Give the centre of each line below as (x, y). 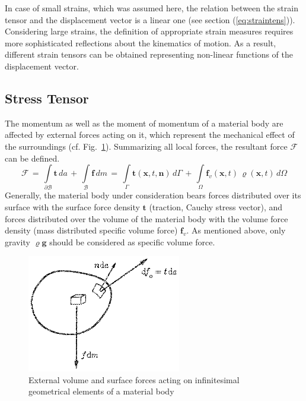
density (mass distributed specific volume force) (91, 230)
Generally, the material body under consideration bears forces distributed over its (153, 195)
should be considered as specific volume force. (132, 241)
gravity (17, 241)
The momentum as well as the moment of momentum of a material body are (144, 123)
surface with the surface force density (72, 207)
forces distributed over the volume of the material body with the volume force (146, 218)
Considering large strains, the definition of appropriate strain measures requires (149, 31)
